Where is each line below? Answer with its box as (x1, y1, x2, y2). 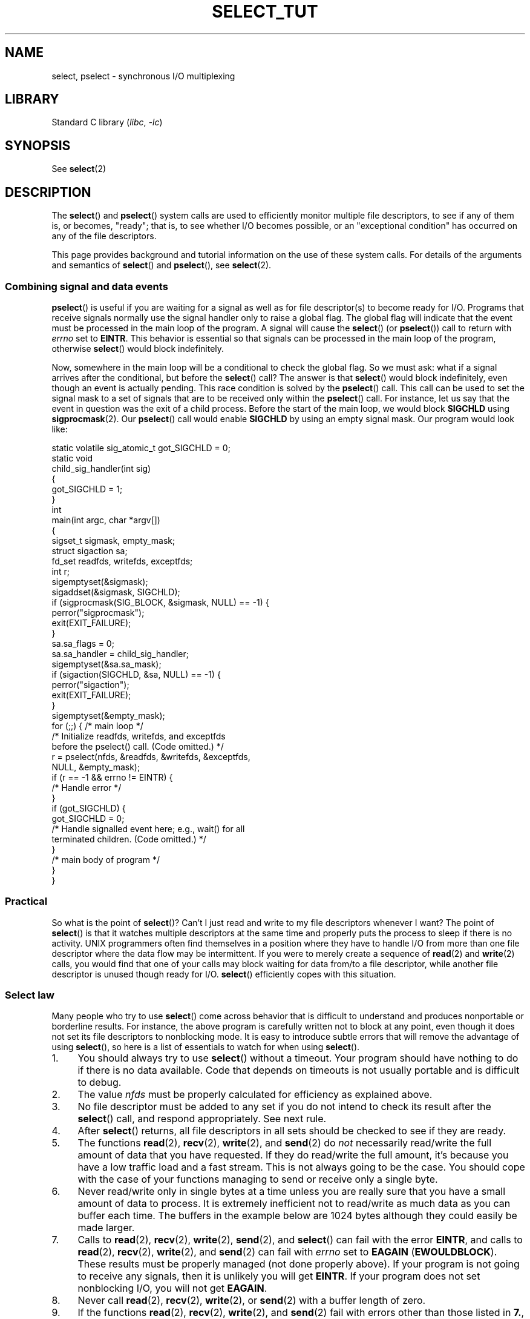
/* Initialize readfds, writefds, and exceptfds (51, 730, 226, 741)
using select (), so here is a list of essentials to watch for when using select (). (51, 1042, 360, 1053)
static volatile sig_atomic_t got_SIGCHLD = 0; (51, 442, 231, 453)
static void (51, 452, 93, 463)
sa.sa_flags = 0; (51, 638, 114, 649)
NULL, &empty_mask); (51, 761, 140, 772)
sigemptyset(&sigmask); (51, 576, 148, 587)
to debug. (77, 1076, 122, 1089)
